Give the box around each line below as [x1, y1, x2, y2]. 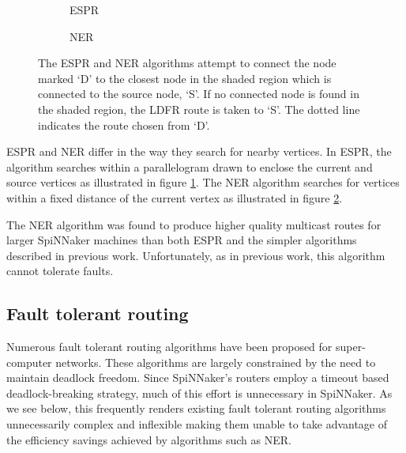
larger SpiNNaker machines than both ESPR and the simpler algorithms [6, 232, 357, 248]
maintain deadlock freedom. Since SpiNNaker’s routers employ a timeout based [6, 369, 389, 386]
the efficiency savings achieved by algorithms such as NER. [6, 431, 291, 447]
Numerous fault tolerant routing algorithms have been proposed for [6, 338, 333, 355]
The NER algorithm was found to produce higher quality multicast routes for [6, 216, 382, 232]
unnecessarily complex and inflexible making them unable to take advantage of [6, 416, 388, 432]
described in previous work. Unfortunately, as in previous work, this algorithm [6, 247, 385, 263]
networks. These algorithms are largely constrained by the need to [55, 353, 376, 370]
